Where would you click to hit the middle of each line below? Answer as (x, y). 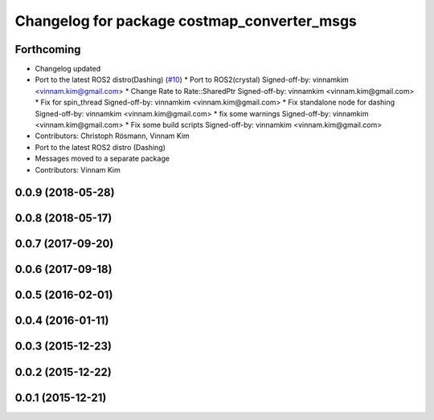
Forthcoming (48, 49)
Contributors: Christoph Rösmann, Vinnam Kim (113, 136)
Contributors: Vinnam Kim (78, 169)
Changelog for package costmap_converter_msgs (186, 21)
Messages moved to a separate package (102, 159)
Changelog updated (68, 69)
